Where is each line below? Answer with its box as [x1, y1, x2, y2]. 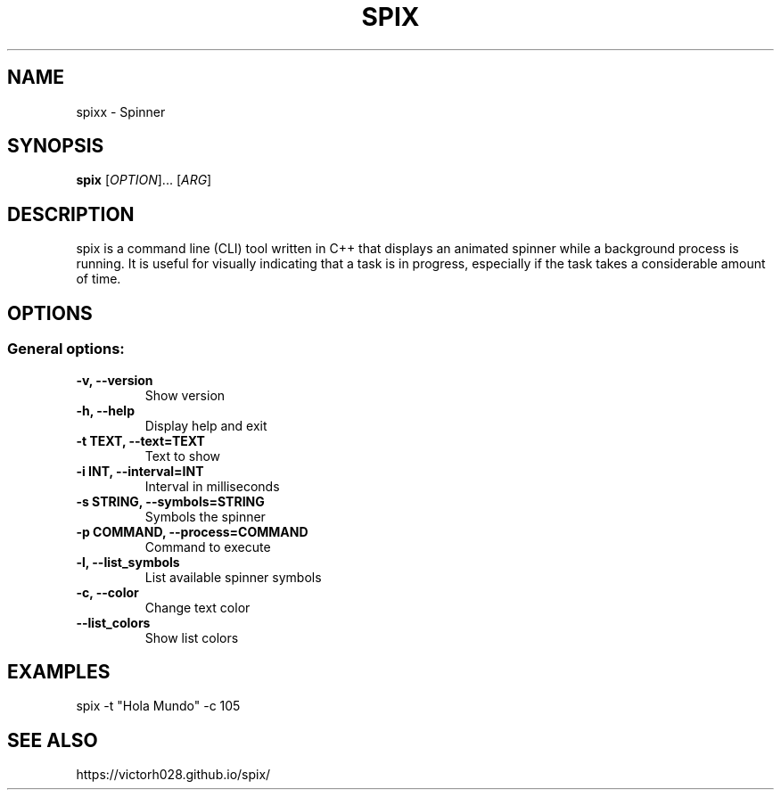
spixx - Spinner [76, 103, 166, 119]
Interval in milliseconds [144, 478, 280, 494]
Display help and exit [144, 417, 267, 433]
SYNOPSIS [7, 135, 104, 158]
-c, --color [76, 584, 139, 600]
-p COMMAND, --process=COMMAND [76, 523, 308, 539]
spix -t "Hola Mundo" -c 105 [76, 698, 241, 714]
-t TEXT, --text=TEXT [76, 432, 205, 448]
